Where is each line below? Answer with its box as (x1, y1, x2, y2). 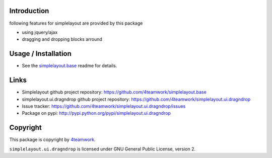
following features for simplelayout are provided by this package (9, 20, 143, 26)
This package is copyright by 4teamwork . (9, 136, 96, 143)
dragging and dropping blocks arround (22, 36, 103, 42)
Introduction (9, 7, 49, 15)
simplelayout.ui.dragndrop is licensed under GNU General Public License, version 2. (9, 146, 196, 152)
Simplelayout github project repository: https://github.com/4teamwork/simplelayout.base (22, 89, 207, 95)
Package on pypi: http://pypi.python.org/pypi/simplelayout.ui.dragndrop (22, 110, 171, 116)
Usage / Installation (9, 49, 72, 58)
